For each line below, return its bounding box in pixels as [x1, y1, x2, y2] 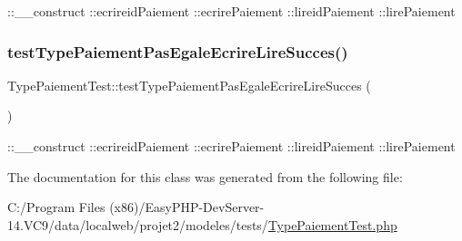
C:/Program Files [7, 198, 105, 217]
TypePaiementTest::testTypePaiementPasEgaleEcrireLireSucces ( [7, 75, 371, 94]
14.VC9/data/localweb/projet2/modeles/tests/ [7, 215, 268, 234]
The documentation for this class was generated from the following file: [7, 167, 403, 186]
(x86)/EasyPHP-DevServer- [109, 198, 265, 217]
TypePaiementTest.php [267, 215, 397, 234]
